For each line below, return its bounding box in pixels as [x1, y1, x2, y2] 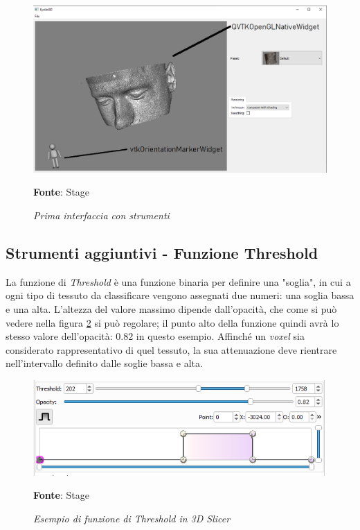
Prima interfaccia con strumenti [33, 207, 170, 222]
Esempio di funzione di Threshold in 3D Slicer [33, 511, 231, 526]
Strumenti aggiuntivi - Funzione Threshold [6, 241, 318, 263]
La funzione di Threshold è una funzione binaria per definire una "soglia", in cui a [6, 274, 351, 289]
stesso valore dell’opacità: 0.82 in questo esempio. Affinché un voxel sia [6, 329, 305, 343]
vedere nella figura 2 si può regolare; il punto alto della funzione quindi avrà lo [6, 315, 339, 330]
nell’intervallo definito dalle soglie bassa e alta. [6, 356, 203, 370]
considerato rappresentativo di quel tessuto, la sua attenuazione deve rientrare [6, 342, 337, 357]
